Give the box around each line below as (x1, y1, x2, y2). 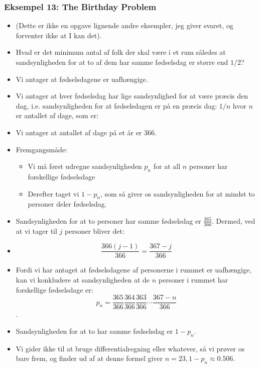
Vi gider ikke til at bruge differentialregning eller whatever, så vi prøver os (16, 343, 245, 353)
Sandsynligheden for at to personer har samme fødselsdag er (16, 215, 201, 226)
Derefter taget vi (28, 188, 79, 199)
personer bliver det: (65, 225, 124, 236)
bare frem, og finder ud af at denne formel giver (16, 353, 163, 363)
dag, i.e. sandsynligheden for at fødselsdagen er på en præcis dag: (16, 100, 217, 111)
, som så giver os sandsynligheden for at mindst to (100, 188, 255, 199)
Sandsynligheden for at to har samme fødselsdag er (16, 325, 173, 336)
